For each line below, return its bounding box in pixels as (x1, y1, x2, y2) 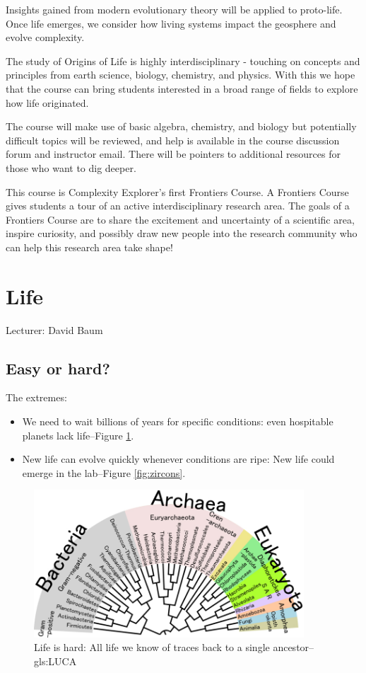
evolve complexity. (6, 30, 85, 45)
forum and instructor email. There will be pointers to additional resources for (6, 146, 341, 161)
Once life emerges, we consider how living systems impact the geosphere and (6, 16, 336, 30)
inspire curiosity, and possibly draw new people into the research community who (6, 226, 358, 241)
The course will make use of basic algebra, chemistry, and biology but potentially (6, 119, 357, 134)
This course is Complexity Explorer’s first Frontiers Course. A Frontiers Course (6, 184, 349, 199)
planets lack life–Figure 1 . (22, 427, 134, 442)
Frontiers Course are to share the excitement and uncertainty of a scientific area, (6, 212, 355, 226)
